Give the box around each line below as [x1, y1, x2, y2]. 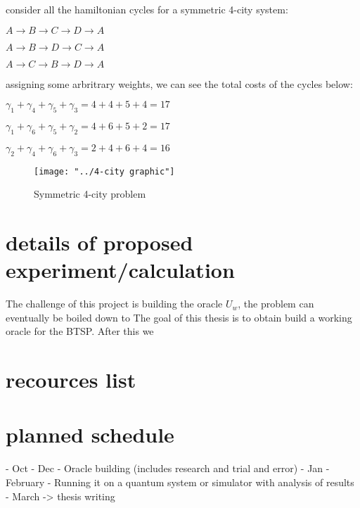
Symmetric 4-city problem [34, 186, 146, 201]
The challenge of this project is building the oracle [6, 296, 223, 311]
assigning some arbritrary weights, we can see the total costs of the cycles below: [6, 76, 353, 91]
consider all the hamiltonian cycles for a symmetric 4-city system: [6, 2, 288, 16]
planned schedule [6, 420, 174, 449]
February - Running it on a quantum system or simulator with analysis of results [6, 475, 354, 490]
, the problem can [238, 296, 314, 311]
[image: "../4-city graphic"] [34, 166, 175, 177]
